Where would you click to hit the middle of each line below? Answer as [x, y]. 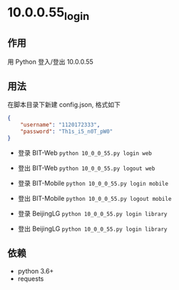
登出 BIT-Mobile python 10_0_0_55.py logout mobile [94, 198]
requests [31, 279]
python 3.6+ [36, 271]
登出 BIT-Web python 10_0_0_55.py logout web [86, 168]
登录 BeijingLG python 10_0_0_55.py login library [92, 213]
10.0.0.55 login [48, 14]
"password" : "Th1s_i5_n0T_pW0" [67, 132]
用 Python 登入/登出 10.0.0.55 [51, 61]
